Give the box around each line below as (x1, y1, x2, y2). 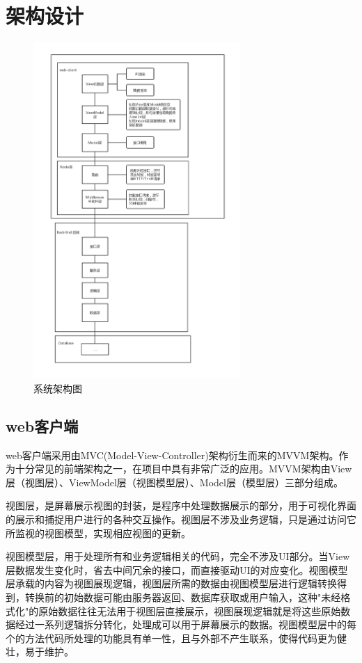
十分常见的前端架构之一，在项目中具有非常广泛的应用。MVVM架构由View (15, 461, 352, 476)
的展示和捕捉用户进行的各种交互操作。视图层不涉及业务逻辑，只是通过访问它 (6, 512, 356, 527)
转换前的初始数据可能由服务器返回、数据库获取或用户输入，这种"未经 (24, 590, 341, 605)
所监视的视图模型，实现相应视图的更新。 (6, 525, 191, 540)
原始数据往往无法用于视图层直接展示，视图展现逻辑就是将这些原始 (38, 603, 341, 618)
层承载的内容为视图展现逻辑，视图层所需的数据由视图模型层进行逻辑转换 (6, 576, 337, 591)
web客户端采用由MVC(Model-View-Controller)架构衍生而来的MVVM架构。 (6, 447, 339, 462)
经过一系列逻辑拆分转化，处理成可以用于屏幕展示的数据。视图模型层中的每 (15, 617, 356, 632)
